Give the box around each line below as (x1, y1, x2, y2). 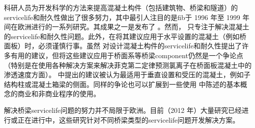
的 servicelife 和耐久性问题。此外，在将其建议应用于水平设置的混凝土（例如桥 (4, 31, 247, 41)
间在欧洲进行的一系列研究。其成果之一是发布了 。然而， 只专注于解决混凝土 (4, 21, 250, 32)
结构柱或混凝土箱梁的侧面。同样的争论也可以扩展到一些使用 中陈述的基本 (4, 79, 240, 89)
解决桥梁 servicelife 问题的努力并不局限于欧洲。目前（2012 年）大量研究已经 (4, 105, 242, 115)
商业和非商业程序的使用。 (17, 88, 100, 99)
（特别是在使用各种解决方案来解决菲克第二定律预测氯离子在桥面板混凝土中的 (4, 60, 252, 70)
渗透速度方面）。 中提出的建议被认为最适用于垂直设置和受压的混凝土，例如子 (4, 69, 251, 80)
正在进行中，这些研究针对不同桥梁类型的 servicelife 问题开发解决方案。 (17, 114, 240, 125)
